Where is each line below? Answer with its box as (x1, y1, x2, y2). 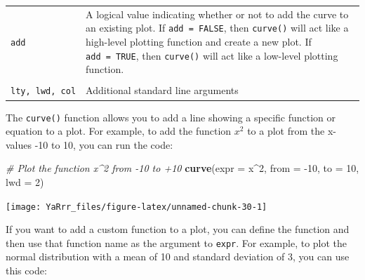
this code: (6, 263, 47, 278)
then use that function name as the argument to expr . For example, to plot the (6, 235, 347, 250)
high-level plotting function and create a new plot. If (86, 34, 312, 48)
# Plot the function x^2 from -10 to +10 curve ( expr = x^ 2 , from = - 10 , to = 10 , (6, 161, 359, 175)
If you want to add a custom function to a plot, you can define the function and (6, 222, 350, 236)
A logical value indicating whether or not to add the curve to (86, 6, 349, 21)
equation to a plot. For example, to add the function (6, 124, 232, 138)
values (6, 137, 32, 152)
